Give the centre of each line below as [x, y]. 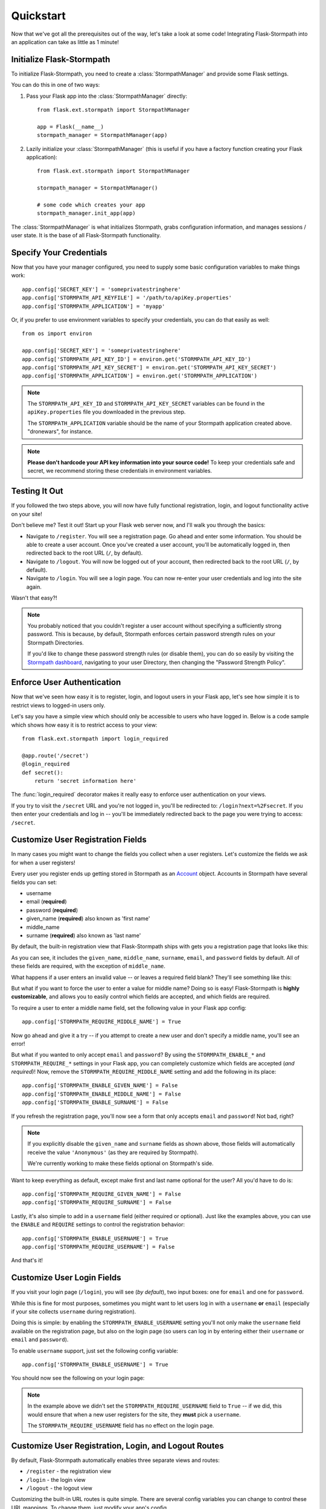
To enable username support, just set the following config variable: [94, 1351]
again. [34, 587]
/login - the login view [56, 1479]
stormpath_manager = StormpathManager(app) [102, 135]
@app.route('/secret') [56, 755]
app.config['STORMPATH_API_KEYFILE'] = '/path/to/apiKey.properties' [127, 298]
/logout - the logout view [59, 1488]
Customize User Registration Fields [79, 840]
